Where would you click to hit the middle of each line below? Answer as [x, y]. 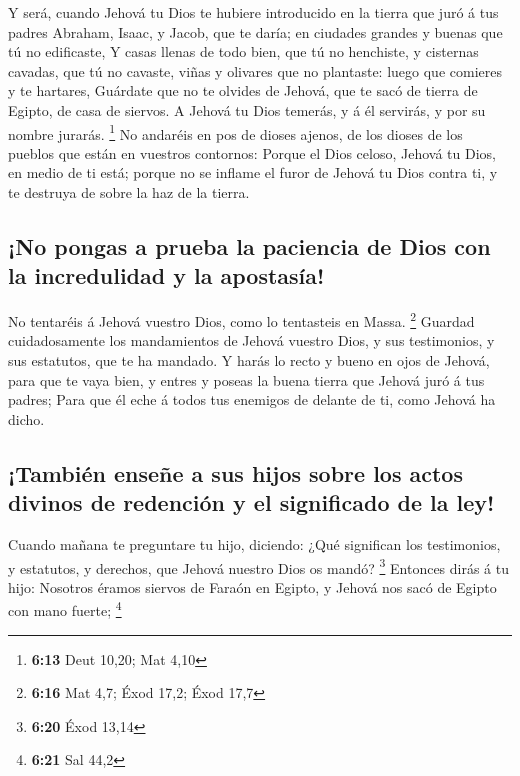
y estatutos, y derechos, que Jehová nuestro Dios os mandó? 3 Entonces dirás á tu [259, 566]
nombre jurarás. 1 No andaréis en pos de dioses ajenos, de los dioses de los [235, 132]
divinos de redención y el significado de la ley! [251, 502]
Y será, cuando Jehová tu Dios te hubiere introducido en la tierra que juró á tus [253, 12]
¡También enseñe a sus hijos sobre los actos [235, 472]
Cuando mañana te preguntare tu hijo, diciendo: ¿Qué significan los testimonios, [254, 544]
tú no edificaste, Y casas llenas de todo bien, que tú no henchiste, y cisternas [243, 51]
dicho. [26, 418]
